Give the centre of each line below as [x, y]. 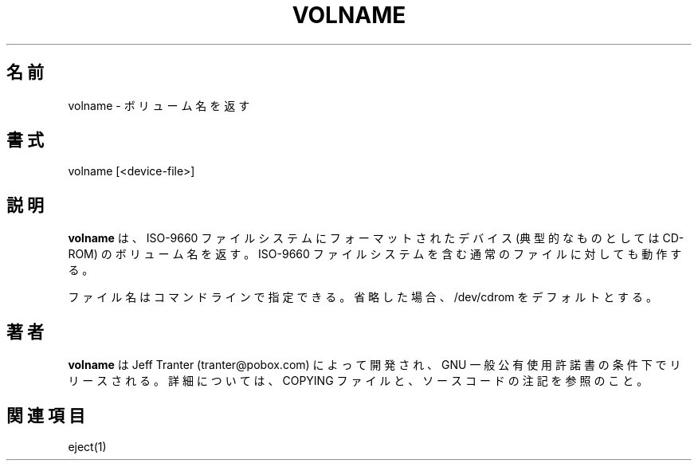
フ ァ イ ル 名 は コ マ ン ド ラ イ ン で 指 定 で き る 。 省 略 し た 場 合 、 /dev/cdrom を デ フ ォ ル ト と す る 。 [363, 297]
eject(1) [87, 446]
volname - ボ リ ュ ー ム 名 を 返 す [159, 105]
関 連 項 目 [46, 415]
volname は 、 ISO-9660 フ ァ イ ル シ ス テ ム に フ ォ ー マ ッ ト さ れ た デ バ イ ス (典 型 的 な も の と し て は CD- [376, 238]
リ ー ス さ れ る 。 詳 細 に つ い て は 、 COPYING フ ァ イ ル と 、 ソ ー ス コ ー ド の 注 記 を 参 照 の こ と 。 [358, 381]
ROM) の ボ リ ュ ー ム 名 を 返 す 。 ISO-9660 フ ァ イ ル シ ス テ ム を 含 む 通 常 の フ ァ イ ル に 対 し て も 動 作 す [375, 254]
